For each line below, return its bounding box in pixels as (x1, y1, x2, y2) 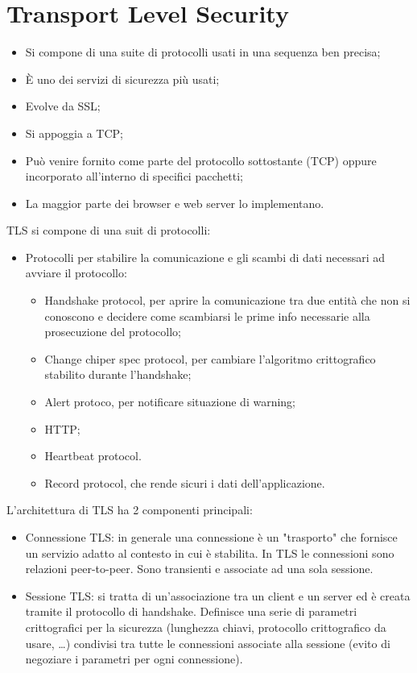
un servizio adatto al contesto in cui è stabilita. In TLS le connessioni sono (25, 544, 394, 561)
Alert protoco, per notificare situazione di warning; (44, 393, 296, 410)
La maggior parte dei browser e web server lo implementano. (25, 194, 324, 211)
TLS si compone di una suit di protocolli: (6, 222, 211, 239)
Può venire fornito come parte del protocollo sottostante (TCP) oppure (25, 152, 377, 168)
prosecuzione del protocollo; (44, 323, 181, 340)
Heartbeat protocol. (44, 447, 142, 464)
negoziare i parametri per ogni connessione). (25, 650, 243, 667)
